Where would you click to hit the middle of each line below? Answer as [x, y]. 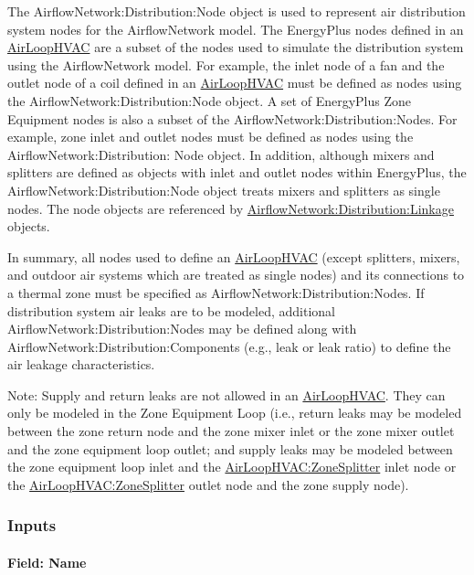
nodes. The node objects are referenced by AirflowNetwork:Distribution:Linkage [231, 208]
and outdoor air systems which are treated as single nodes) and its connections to [236, 275]
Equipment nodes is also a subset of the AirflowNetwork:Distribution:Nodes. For [232, 118]
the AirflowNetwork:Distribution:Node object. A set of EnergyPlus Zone [210, 100]
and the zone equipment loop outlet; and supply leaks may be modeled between [230, 448]
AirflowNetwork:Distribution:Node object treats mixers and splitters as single [224, 190]
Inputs [32, 525]
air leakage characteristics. [81, 364]
